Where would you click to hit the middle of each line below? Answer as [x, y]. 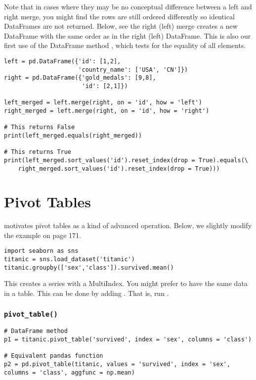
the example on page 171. [43, 235]
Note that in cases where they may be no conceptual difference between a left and [128, 6]
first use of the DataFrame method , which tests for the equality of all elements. [125, 45]
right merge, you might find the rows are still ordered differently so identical [119, 16]
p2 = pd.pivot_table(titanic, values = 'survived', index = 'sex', [117, 364]
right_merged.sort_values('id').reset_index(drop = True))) [119, 168]
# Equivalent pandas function [54, 356]
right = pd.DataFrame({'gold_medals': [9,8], [80, 78]
